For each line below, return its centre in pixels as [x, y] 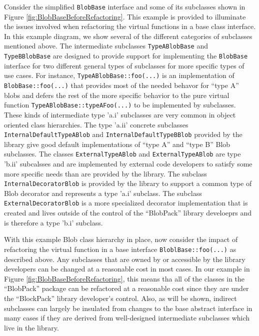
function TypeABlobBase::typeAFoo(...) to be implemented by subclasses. [120, 105]
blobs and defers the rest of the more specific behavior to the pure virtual [117, 95]
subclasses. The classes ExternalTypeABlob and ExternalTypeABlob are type [122, 154]
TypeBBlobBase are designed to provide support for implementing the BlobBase [126, 56]
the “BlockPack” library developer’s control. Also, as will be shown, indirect [120, 298]
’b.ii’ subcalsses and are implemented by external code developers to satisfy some [128, 163]
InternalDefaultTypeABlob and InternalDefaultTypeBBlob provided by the [123, 134]
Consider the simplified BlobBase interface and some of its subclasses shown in [125, 6]
